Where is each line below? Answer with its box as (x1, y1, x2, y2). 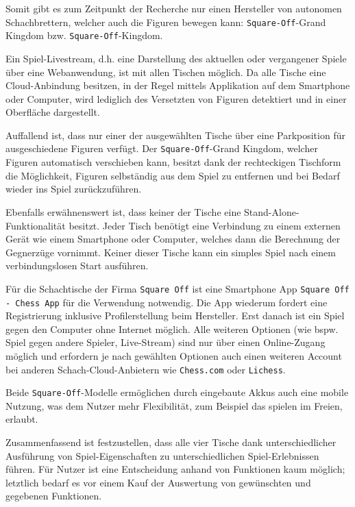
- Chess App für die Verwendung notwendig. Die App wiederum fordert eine (5, 295, 328, 309)
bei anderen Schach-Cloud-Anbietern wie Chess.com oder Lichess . (5, 362, 286, 376)
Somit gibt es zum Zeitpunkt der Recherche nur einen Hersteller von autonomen (5, 1, 342, 15)
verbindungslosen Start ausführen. (5, 258, 149, 273)
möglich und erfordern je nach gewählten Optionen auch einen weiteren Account (5, 348, 342, 362)
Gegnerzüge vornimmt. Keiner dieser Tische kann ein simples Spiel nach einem (5, 245, 336, 259)
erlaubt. (5, 412, 38, 426)
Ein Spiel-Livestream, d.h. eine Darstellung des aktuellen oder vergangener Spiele (5, 51, 347, 65)
